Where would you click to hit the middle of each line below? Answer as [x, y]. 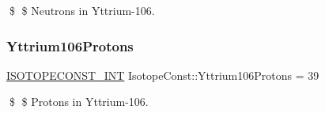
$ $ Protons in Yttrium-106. [79, 102]
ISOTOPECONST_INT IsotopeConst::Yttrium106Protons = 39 [163, 75]
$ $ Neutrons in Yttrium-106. [82, 10]
